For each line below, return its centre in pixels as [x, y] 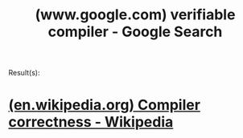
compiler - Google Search [135, 32]
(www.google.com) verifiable [135, 15]
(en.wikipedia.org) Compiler [105, 105]
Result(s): [24, 73]
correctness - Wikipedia [91, 122]
